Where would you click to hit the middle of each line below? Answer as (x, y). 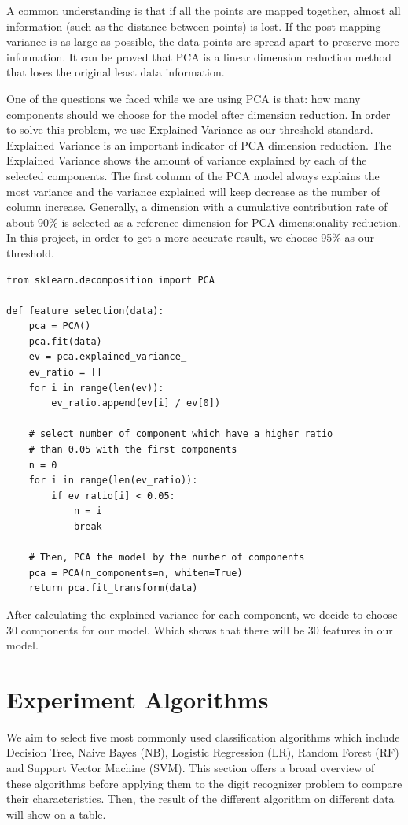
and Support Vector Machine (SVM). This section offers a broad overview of (191, 768)
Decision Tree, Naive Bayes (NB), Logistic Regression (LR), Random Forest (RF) (203, 752)
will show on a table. (56, 814)
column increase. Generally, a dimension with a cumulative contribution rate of (197, 207)
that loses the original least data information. (116, 72)
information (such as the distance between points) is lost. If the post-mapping (194, 26)
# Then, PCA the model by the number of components (167, 558)
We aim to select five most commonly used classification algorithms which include (203, 736)
